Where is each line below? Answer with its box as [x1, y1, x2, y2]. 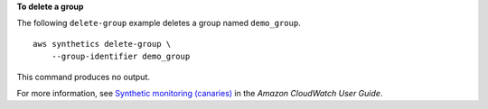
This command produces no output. [16, 71, 151, 82]
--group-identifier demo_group [51, 51, 191, 62]
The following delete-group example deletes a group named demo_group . [16, 18, 302, 29]
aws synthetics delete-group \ [33, 39, 172, 49]
